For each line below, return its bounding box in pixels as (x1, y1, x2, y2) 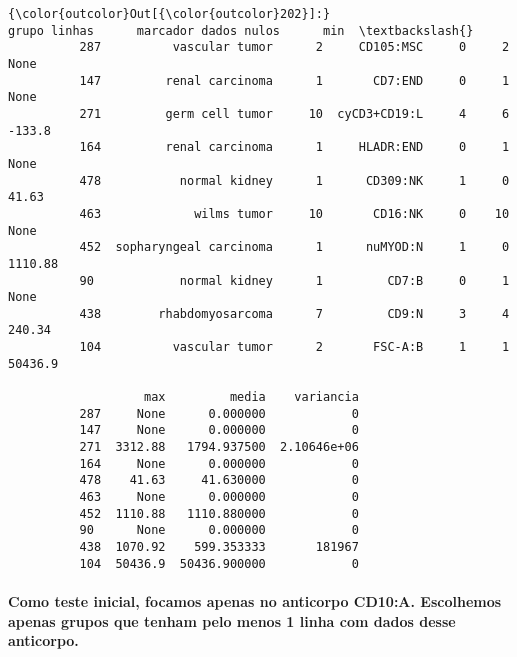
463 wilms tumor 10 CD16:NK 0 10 (79, 206, 510, 221)
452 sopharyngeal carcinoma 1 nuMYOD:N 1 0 (79, 240, 510, 255)
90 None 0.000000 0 (79, 523, 359, 538)
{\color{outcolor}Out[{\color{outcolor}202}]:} (8, 7, 331, 21)
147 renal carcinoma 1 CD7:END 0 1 (79, 73, 510, 88)
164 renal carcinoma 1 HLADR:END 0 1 (79, 140, 510, 155)
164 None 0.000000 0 (79, 456, 359, 471)
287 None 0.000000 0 (79, 406, 359, 421)
